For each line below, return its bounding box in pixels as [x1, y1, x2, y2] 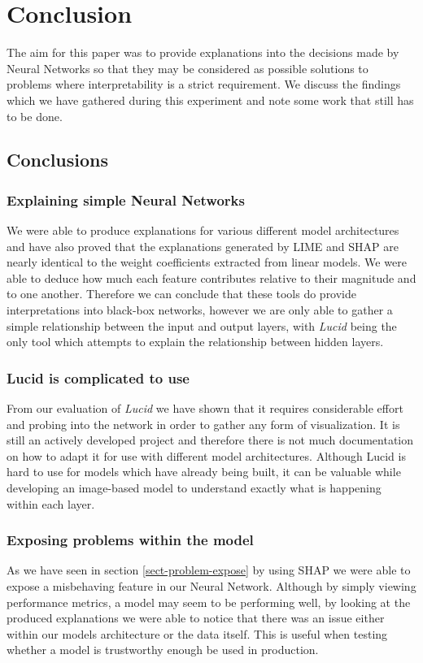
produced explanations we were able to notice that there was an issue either [7, 609, 385, 626]
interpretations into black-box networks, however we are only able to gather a [7, 301, 393, 318]
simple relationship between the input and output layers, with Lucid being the [7, 317, 397, 334]
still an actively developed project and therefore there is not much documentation [7, 431, 414, 448]
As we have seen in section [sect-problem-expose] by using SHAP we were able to [7, 561, 411, 578]
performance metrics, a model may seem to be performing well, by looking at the [7, 593, 411, 610]
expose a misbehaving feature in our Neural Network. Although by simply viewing [7, 578, 416, 595]
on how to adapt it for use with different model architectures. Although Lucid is [7, 447, 406, 464]
